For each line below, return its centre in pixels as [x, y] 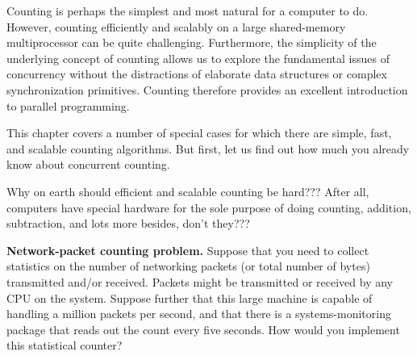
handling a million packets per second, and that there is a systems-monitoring [199, 314]
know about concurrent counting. [88, 164]
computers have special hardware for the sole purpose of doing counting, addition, [209, 207]
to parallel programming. [68, 105]
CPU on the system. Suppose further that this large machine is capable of [190, 297]
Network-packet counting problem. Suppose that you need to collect [188, 250]
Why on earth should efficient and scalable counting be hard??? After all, [188, 191]
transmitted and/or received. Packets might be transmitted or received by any [200, 281]
